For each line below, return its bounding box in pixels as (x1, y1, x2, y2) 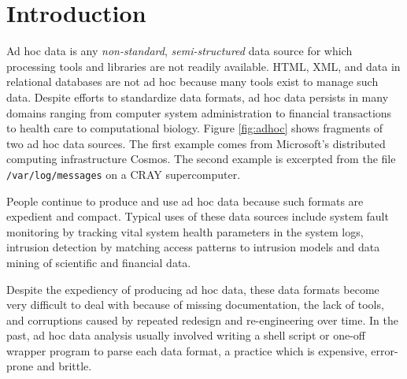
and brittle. (36, 358, 92, 374)
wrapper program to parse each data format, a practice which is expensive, (6, 342, 368, 359)
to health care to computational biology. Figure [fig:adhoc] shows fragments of (6, 120, 383, 136)
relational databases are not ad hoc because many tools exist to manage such (6, 73, 379, 90)
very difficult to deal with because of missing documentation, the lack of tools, (6, 296, 384, 313)
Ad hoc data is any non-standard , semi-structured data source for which (6, 43, 353, 59)
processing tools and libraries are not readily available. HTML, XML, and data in (6, 58, 401, 74)
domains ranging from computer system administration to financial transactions (6, 104, 392, 121)
